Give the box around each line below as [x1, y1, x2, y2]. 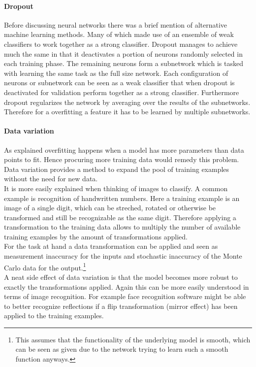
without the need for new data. [4, 173, 98, 184]
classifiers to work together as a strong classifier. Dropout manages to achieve [4, 38, 238, 49]
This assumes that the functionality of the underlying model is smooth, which [15, 334, 251, 344]
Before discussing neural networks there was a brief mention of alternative [4, 19, 227, 30]
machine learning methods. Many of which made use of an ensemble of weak [4, 29, 234, 39]
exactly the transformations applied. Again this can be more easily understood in [4, 281, 249, 292]
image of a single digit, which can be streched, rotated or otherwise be [4, 202, 216, 213]
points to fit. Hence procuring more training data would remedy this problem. [4, 154, 239, 165]
